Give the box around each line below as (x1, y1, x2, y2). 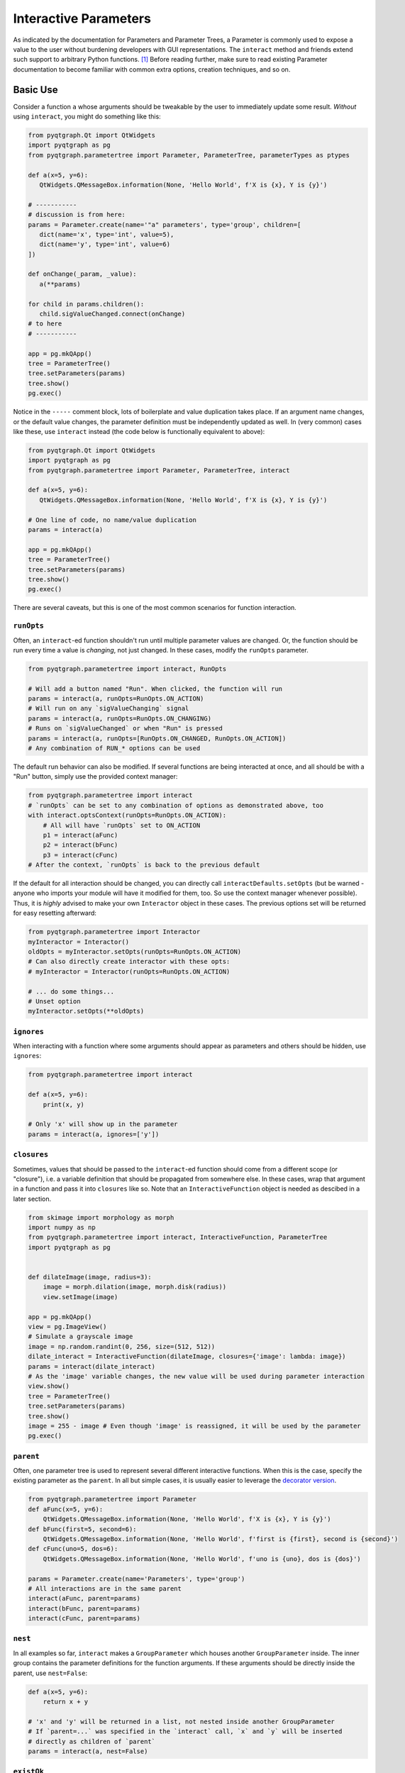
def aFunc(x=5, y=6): (28, 1505, 104, 1513)
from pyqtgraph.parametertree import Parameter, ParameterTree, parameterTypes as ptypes (28, 151, 350, 159)
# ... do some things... (28, 987, 115, 996)
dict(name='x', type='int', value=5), (39, 230, 174, 238)
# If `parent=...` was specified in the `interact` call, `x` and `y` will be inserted (28, 1728, 343, 1735)
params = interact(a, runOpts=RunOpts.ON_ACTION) (28, 695, 204, 703)
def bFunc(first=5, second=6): (28, 1525, 138, 1533)
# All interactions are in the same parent (28, 1584, 182, 1592)
